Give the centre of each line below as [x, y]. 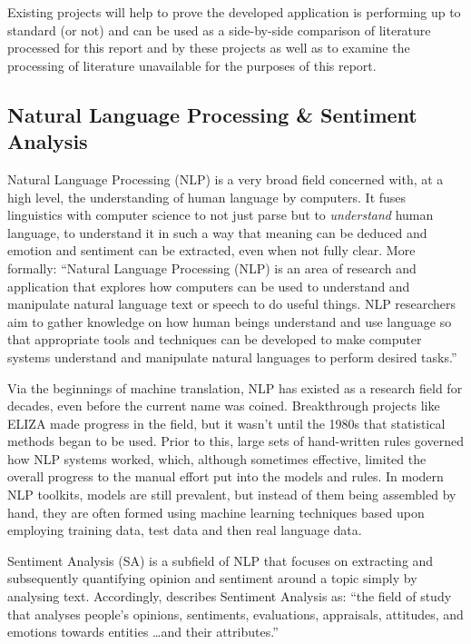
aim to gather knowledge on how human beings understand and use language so [230, 321]
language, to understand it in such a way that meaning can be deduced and [217, 232]
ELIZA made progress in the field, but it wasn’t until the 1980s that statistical [226, 423]
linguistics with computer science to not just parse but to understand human [221, 215]
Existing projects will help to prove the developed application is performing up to [234, 12]
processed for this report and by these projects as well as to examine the [209, 48]
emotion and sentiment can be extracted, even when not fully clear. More [211, 250]
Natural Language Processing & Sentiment [212, 114]
